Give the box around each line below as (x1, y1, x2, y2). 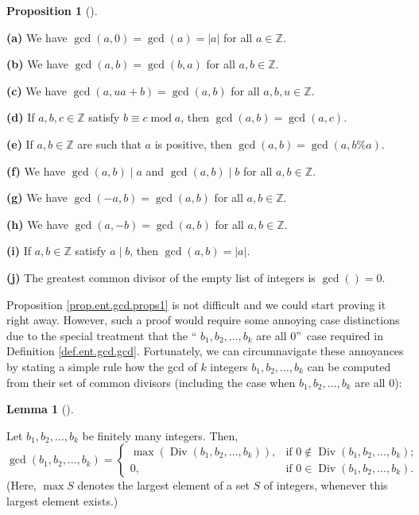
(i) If (6, 242, 31, 259)
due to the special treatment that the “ (6, 327, 197, 343)
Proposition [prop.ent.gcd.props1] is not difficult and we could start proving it (6, 296, 386, 312)
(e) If (6, 135, 33, 152)
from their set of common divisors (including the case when (6, 374, 296, 390)
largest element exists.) (6, 492, 118, 509)
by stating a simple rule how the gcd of (6, 358, 197, 374)
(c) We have (6, 82, 68, 99)
